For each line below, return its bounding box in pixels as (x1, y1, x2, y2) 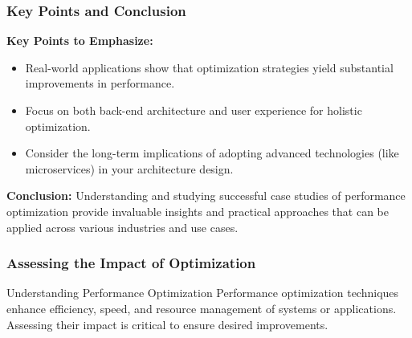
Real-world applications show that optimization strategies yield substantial (25, 59, 394, 75)
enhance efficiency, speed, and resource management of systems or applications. (6, 299, 397, 316)
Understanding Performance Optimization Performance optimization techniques (6, 284, 399, 301)
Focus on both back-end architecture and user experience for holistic (25, 102, 362, 118)
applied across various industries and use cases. (6, 218, 239, 235)
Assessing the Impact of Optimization (6, 253, 256, 273)
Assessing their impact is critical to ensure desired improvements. (6, 316, 328, 332)
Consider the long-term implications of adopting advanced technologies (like (25, 145, 399, 161)
